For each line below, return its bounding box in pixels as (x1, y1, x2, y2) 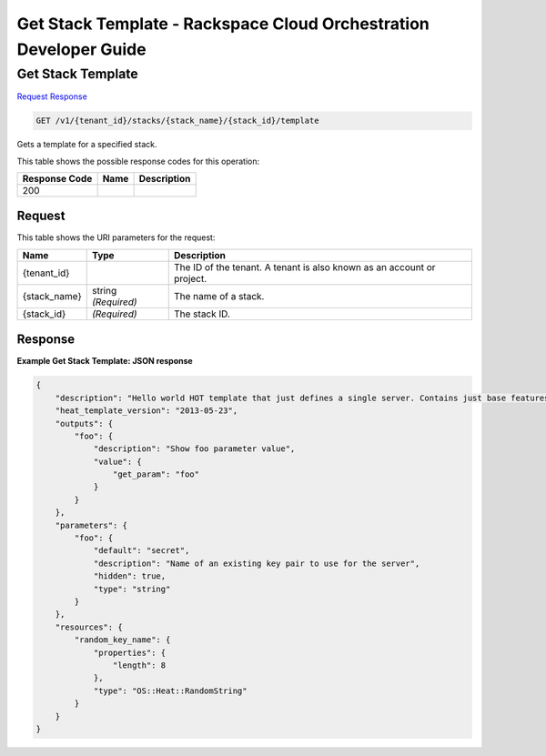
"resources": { (55, 621, 123, 632)
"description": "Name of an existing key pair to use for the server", (93, 558, 420, 569)
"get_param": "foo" (112, 469, 200, 479)
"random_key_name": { (74, 635, 171, 645)
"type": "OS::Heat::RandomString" (93, 685, 248, 696)
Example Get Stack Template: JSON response (16, 356, 193, 367)
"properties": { (93, 647, 167, 658)
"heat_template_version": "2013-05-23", (55, 406, 238, 416)
